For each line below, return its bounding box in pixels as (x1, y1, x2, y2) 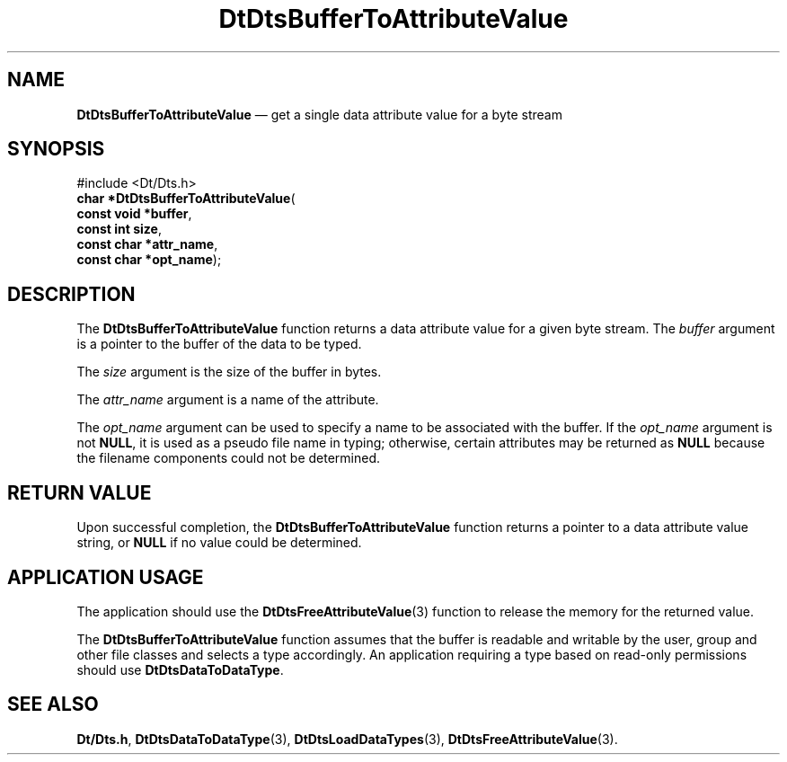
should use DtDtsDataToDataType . (76, 661, 284, 678)
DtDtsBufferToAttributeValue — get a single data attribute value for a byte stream (76, 106, 562, 122)
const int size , (76, 221, 162, 237)
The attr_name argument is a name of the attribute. (76, 392, 379, 408)
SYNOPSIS (7, 137, 105, 161)
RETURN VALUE (7, 481, 152, 504)
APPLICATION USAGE (7, 565, 204, 589)
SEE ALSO (7, 693, 99, 716)
